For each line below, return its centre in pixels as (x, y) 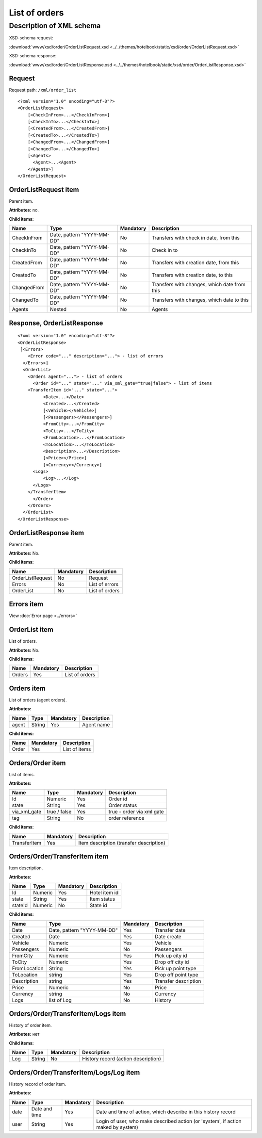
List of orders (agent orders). (38, 700)
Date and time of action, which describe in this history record (166, 1112)
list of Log (60, 1000)
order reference (126, 818)
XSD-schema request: (31, 38)
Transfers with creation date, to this (192, 275)
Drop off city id (172, 962)
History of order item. (30, 1025)
